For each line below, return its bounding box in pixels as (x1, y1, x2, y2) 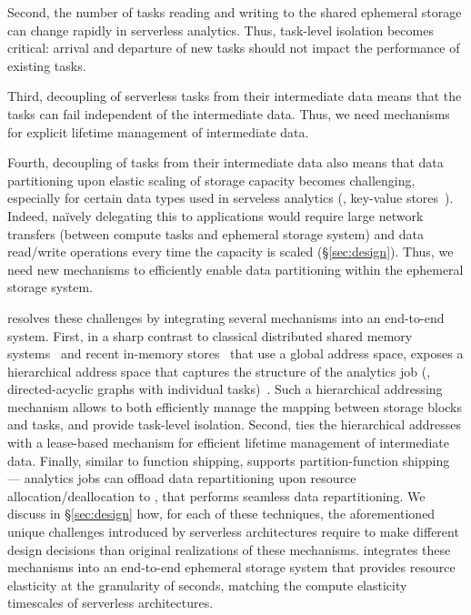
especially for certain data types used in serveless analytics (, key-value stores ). (7, 188, 454, 207)
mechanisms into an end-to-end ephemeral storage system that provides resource (7, 558, 456, 577)
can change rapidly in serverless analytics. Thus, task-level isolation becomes (7, 20, 434, 39)
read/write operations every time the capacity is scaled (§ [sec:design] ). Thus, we (7, 242, 454, 261)
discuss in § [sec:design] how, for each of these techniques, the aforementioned (7, 504, 436, 523)
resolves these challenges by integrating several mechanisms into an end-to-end (7, 307, 445, 327)
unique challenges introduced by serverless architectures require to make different (7, 522, 459, 541)
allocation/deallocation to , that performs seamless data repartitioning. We (7, 486, 426, 505)
